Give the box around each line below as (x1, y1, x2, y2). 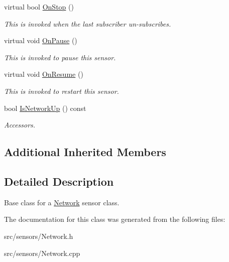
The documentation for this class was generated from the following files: (4, 214, 225, 224)
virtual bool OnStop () (4, 2, 74, 12)
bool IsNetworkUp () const (4, 102, 86, 113)
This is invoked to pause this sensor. (4, 52, 116, 62)
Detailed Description (4, 173, 114, 189)
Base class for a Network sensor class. (4, 197, 120, 207)
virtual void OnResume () (4, 69, 83, 79)
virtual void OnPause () (4, 35, 77, 46)
